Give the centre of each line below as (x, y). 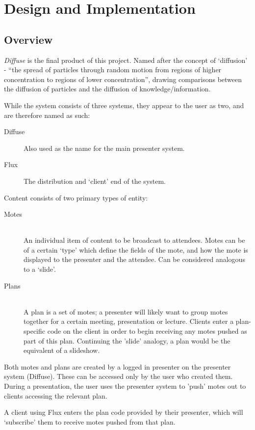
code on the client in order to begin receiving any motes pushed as (147, 331)
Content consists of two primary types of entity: (76, 197)
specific (35, 331)
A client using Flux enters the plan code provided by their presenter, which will (124, 412)
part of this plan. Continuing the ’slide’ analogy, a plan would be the (127, 340)
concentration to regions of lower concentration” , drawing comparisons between (123, 79)
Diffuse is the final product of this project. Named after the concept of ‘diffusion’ (126, 60)
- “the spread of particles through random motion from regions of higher (113, 70)
